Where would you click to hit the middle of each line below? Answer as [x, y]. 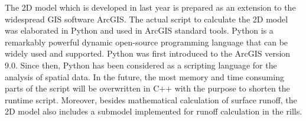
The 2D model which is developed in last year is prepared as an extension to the [150, 7]
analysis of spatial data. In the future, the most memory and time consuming [144, 76]
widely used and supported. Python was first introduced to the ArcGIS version [148, 53]
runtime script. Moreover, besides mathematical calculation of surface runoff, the [151, 99]
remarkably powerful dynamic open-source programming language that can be [147, 42]
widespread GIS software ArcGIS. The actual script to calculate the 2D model [147, 19]
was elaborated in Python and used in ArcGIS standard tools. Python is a [139, 30]
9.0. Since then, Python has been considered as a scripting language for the [141, 65]
